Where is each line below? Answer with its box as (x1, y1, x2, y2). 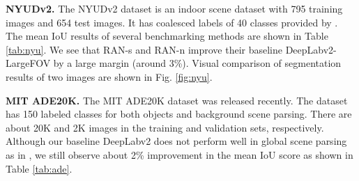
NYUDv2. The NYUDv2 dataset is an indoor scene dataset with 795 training (6, 1, 343, 15)
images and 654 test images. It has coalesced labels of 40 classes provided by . (6, 15, 338, 29)
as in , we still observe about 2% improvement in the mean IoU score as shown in (6, 147, 353, 162)
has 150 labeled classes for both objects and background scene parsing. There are (6, 107, 352, 121)
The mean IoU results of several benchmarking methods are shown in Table (6, 29, 328, 43)
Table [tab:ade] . (6, 161, 72, 175)
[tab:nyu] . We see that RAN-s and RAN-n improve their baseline (6, 42, 282, 56)
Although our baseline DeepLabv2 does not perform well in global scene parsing (6, 134, 347, 148)
